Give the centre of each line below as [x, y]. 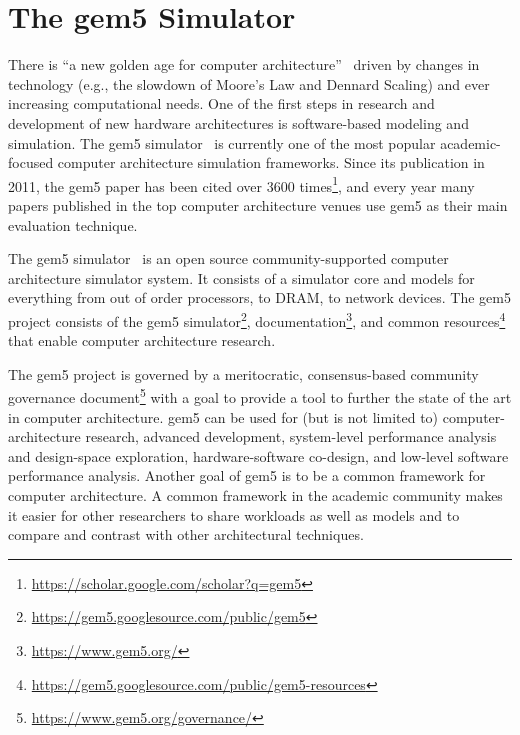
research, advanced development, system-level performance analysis [291, 436]
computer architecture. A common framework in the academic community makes [255, 494]
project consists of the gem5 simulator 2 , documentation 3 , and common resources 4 [257, 319]
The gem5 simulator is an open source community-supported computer [228, 258]
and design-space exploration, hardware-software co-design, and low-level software [258, 455]
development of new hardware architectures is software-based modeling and [238, 122]
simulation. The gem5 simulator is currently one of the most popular [222, 142]
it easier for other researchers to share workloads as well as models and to [234, 514]
